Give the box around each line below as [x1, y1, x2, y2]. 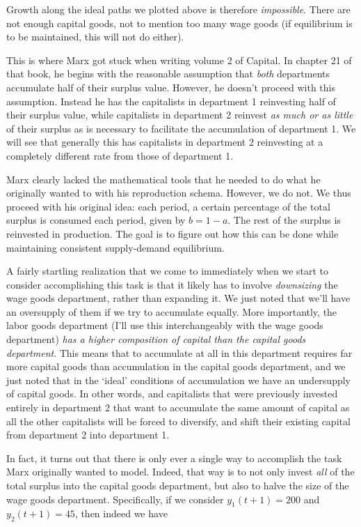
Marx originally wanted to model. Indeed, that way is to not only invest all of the [6, 464, 355, 479]
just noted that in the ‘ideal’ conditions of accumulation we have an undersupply [6, 372, 351, 387]
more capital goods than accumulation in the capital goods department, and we [6, 359, 346, 374]
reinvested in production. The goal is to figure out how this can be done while [6, 226, 339, 240]
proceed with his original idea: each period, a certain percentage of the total [6, 199, 330, 213]
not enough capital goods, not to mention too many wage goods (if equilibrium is [6, 15, 353, 30]
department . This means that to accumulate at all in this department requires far [6, 345, 353, 360]
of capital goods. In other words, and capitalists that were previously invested [6, 386, 338, 401]
